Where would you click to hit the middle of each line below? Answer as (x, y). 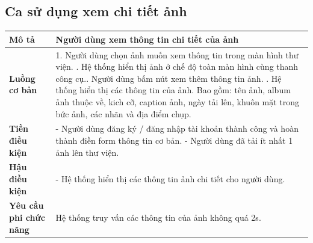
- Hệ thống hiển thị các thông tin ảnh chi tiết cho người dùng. (170, 178)
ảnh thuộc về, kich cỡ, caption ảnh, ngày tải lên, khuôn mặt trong (178, 101)
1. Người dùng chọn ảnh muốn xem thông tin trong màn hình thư (177, 54)
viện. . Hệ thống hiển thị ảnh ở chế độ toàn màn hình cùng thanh (177, 66)
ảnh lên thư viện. (87, 152)
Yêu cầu (26, 205)
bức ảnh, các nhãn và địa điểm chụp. (123, 113)
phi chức (27, 217)
